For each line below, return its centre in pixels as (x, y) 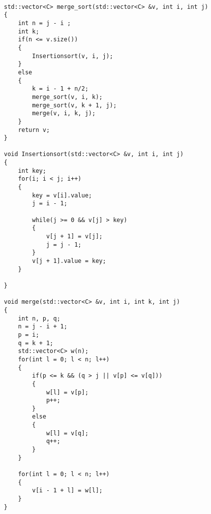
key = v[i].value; (62, 195)
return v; (34, 130)
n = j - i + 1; (43, 327)
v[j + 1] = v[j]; (74, 237)
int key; (32, 171)
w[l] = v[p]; (67, 392)
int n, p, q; (39, 318)
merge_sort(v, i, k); (67, 97)
